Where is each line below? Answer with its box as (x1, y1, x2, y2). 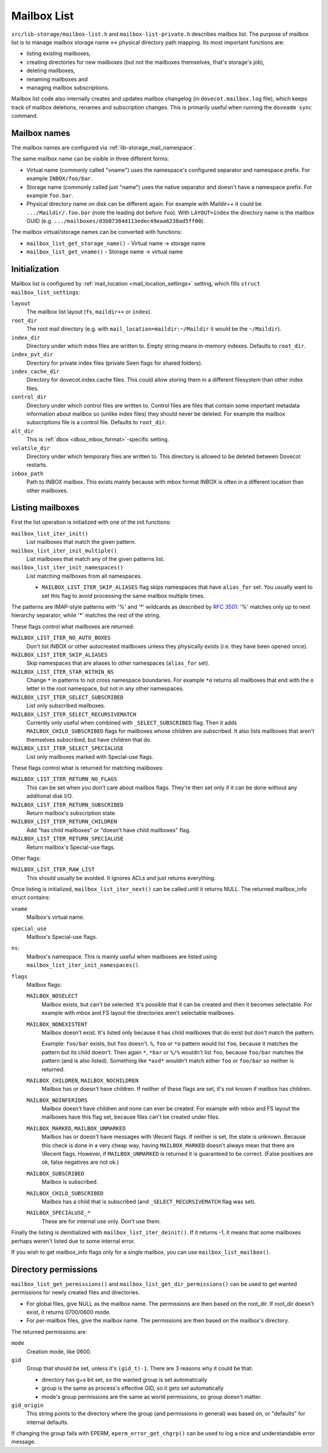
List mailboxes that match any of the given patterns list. (26, 555, 165, 563)
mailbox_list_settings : (11, 289, 81, 296)
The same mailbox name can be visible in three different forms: (11, 155, 169, 162)
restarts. (26, 461, 48, 469)
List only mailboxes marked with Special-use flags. (26, 753, 154, 760)
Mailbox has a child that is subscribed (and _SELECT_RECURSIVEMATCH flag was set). (41, 1198, 256, 1205)
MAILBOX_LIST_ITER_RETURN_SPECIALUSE (11, 836, 124, 842)
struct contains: (11, 894, 51, 901)
